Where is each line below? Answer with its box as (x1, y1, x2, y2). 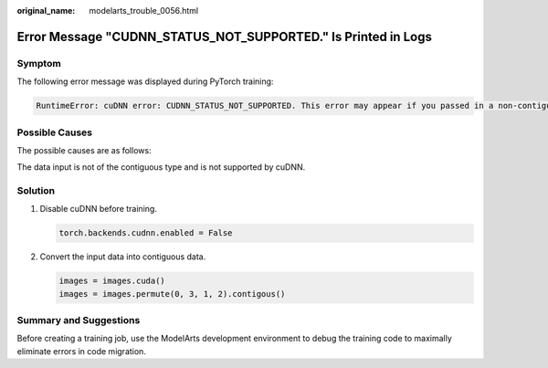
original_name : (16, 5, 76, 16)
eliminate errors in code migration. (16, 345, 146, 356)
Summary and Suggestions (16, 314, 141, 327)
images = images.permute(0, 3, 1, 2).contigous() (58, 289, 286, 299)
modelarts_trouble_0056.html (89, 5, 199, 16)
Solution (16, 184, 56, 197)
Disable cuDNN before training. (39, 204, 157, 215)
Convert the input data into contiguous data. (39, 251, 206, 262)
